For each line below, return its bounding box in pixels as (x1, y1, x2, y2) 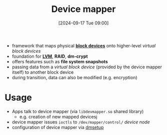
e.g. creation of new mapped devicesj (19, 114, 97, 120)
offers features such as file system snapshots (11, 58, 108, 64)
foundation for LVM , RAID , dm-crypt (11, 53, 88, 59)
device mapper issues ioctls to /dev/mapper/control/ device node (11, 119, 150, 125)
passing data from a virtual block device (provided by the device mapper (11, 64, 162, 70)
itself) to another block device (11, 69, 74, 75)
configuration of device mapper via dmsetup (11, 124, 104, 130)
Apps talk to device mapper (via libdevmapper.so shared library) (11, 108, 144, 114)
